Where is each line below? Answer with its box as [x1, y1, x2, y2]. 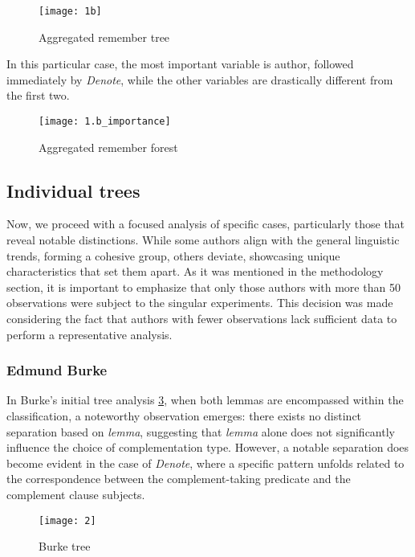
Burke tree [39, 538, 91, 555]
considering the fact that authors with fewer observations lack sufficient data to [6, 310, 397, 327]
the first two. [6, 87, 70, 104]
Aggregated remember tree [39, 28, 170, 45]
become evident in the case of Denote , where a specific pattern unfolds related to [6, 454, 405, 471]
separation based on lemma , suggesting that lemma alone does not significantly [6, 423, 395, 440]
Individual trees [6, 178, 140, 203]
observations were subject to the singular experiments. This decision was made [6, 294, 393, 311]
